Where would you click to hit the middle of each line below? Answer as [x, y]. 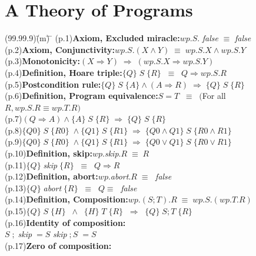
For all [214, 96]
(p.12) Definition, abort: [51, 176]
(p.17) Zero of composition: [58, 245]
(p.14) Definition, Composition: [67, 199]
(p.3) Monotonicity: [43, 61]
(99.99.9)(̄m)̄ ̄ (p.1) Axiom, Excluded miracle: [92, 38]
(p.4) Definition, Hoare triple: [64, 72]
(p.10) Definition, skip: [49, 153]
